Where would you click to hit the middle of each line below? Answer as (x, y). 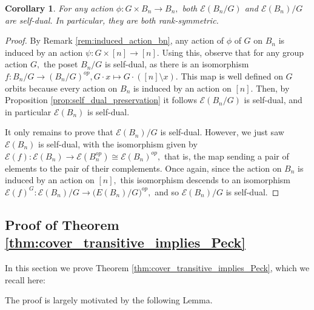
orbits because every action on (61, 88)
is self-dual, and (273, 100)
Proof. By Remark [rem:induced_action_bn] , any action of (114, 40)
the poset (61, 64)
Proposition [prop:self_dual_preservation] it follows (101, 100)
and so (167, 191)
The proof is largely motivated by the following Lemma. (109, 300)
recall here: (25, 279)
